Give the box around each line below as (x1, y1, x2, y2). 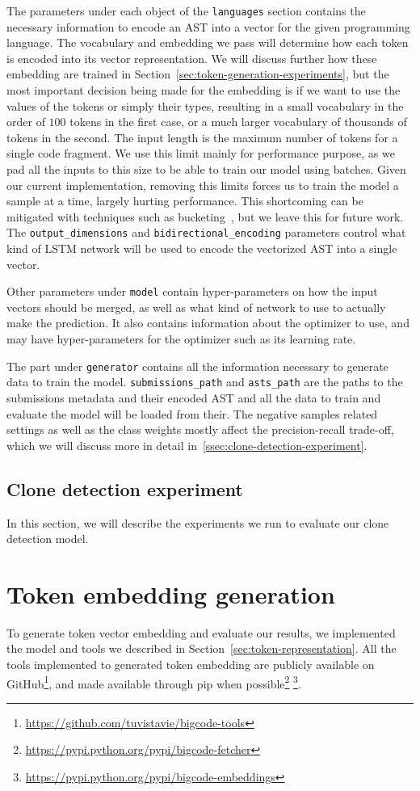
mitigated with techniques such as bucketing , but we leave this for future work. (6, 208, 404, 225)
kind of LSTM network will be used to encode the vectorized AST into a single (6, 240, 397, 257)
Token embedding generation (6, 577, 335, 610)
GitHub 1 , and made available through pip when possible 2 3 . (6, 672, 301, 692)
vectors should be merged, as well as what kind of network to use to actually (6, 298, 386, 315)
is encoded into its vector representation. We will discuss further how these (6, 49, 377, 66)
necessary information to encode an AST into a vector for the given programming (6, 18, 410, 35)
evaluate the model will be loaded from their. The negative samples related (6, 405, 378, 422)
